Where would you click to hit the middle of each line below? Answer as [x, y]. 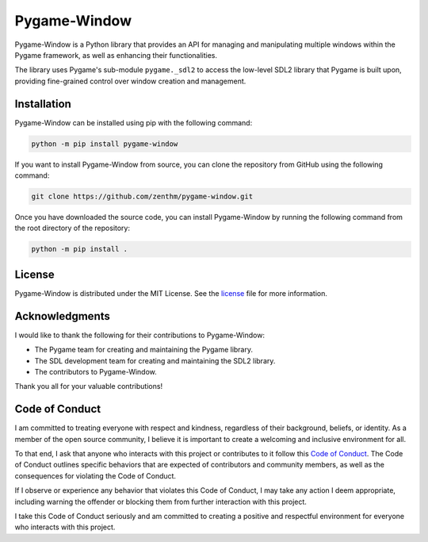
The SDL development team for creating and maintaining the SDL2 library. [155, 360]
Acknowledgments [63, 316]
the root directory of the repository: [73, 228]
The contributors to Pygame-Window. [96, 371]
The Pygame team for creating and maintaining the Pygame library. [144, 350]
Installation [43, 104]
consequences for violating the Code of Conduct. [96, 475]
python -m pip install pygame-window [105, 144]
